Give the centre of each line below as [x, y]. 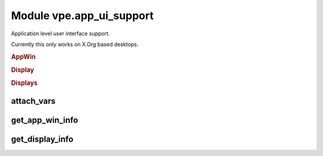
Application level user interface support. [60, 33]
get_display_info [42, 139]
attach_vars [33, 101]
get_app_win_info [45, 120]
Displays [25, 83]
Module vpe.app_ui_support [82, 16]
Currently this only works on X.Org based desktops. [75, 44]
